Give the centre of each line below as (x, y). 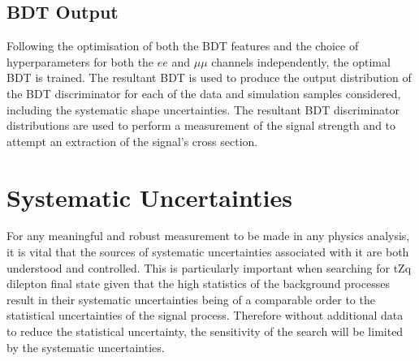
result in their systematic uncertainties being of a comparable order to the (191, 299)
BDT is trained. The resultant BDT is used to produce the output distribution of (209, 77)
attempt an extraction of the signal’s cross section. (132, 141)
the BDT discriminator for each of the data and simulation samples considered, (204, 93)
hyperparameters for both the (80, 61)
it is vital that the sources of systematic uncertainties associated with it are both (208, 252)
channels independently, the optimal (301, 61)
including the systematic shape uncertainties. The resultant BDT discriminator (203, 109)
